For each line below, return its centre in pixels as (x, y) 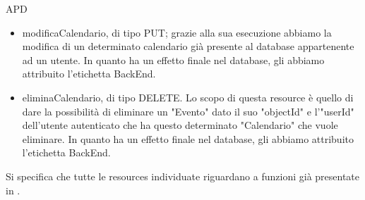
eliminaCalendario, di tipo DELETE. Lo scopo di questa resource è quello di (188, 97)
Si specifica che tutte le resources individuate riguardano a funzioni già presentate (183, 176)
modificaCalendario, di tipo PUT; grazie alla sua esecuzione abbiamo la (177, 32)
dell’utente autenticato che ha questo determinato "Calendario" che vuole (180, 125)
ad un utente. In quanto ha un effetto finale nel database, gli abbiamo (173, 60)
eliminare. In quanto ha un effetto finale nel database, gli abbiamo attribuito (188, 138)
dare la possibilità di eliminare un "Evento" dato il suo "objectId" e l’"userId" (188, 111)
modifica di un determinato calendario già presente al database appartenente (188, 46)
